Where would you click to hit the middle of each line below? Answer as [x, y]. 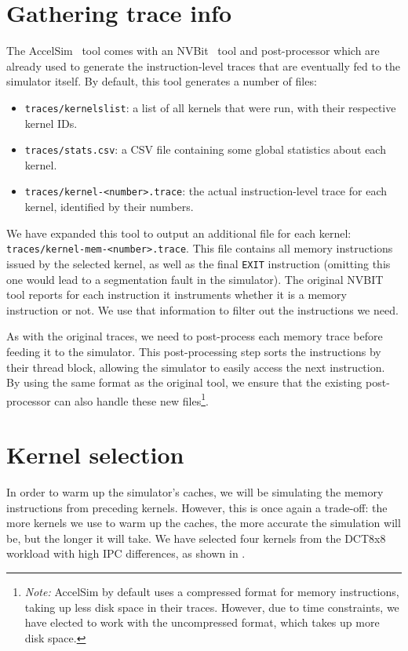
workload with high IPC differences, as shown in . [126, 553]
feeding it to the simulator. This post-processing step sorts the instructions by [194, 351]
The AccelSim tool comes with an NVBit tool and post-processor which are [193, 51]
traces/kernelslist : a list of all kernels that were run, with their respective [210, 107]
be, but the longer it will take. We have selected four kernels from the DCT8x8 [196, 538]
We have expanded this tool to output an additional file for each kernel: [179, 233]
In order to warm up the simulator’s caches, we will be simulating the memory [195, 492]
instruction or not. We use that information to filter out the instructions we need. [202, 309]
